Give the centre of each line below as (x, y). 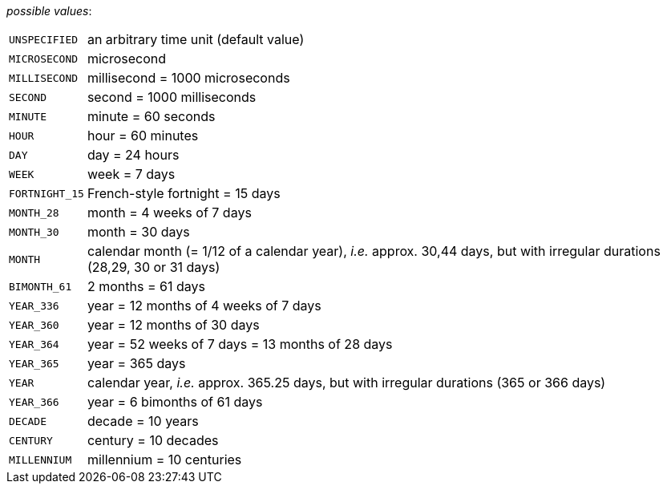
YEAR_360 (34, 325)
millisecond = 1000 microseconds (188, 78)
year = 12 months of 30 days (173, 325)
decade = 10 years (143, 421)
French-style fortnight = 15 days (184, 193)
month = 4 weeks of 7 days (169, 213)
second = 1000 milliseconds (172, 97)
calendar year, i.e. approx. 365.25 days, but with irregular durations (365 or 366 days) (346, 383)
